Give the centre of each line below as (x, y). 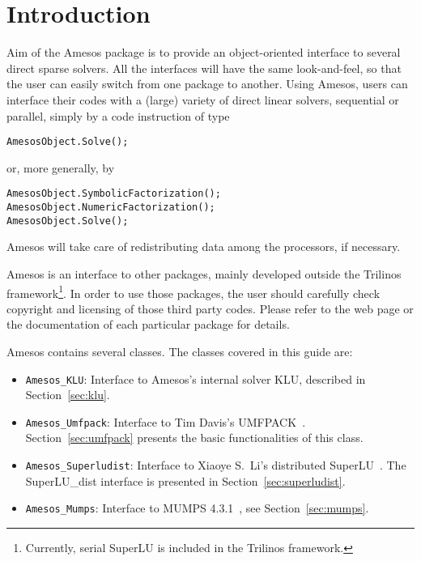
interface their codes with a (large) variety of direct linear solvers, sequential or (203, 99)
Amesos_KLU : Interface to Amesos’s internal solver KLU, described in (196, 378)
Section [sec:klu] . (68, 395)
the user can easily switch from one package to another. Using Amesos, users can (207, 84)
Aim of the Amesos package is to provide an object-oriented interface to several (204, 52)
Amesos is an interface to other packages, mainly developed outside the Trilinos (204, 273)
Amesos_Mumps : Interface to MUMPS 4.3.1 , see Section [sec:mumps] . (197, 508)
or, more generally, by (61, 167)
